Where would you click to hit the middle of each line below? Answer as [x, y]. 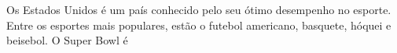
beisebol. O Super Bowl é [67, 40]
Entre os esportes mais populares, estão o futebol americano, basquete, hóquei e [199, 25]
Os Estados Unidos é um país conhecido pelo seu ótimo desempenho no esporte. [199, 9]
